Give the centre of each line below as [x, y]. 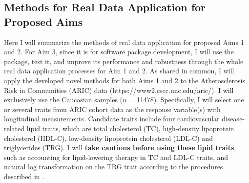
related [14, 128]
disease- [233, 119]
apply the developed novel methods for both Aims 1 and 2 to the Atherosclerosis [124, 80]
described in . [24, 176]
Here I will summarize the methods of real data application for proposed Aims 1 [124, 42]
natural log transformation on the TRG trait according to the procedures [114, 167]
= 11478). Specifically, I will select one [187, 100]
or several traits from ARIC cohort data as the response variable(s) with [112, 109]
